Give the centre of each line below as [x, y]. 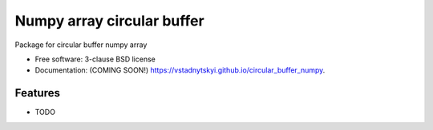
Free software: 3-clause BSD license [95, 59]
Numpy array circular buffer [109, 21]
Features [37, 93]
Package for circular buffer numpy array [81, 45]
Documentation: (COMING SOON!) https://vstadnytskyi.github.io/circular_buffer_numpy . [180, 70]
